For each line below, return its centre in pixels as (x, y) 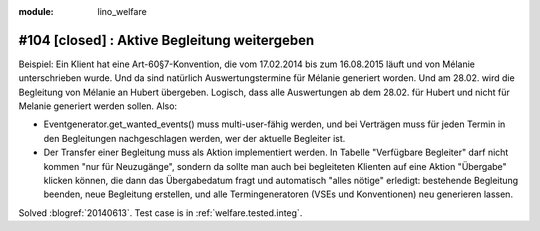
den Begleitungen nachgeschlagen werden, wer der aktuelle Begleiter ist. (194, 138)
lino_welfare (122, 11)
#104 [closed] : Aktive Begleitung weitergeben (166, 40)
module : (36, 11)
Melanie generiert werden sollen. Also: (98, 106)
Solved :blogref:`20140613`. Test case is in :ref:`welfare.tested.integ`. (160, 212)
